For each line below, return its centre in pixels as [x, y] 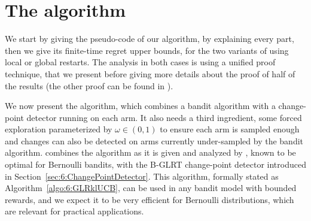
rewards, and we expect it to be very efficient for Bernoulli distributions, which [150, 199]
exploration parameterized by [59, 129]
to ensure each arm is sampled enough [230, 129]
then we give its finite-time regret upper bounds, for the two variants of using [147, 50]
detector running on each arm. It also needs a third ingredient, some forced [164, 117]
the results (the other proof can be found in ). [89, 85]
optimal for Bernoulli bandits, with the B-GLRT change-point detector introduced [155, 164]
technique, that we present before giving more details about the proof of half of [150, 73]
